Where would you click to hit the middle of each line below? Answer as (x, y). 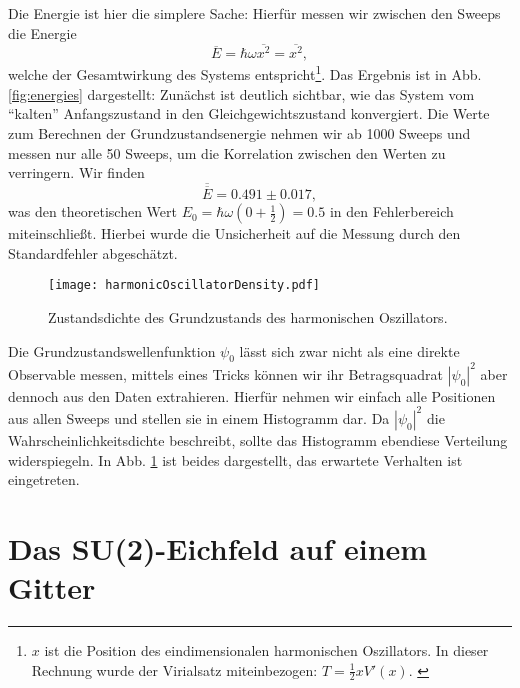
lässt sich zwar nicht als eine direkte (349, 350)
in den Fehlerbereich (391, 211)
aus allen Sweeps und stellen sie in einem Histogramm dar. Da (199, 417)
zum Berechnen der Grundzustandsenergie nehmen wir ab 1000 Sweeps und (239, 132)
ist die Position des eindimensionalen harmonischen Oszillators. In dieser (266, 650)
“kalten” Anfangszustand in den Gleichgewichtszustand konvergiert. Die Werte (249, 113)
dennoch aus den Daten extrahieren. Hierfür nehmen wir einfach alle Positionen (252, 395)
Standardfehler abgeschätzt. (93, 252)
